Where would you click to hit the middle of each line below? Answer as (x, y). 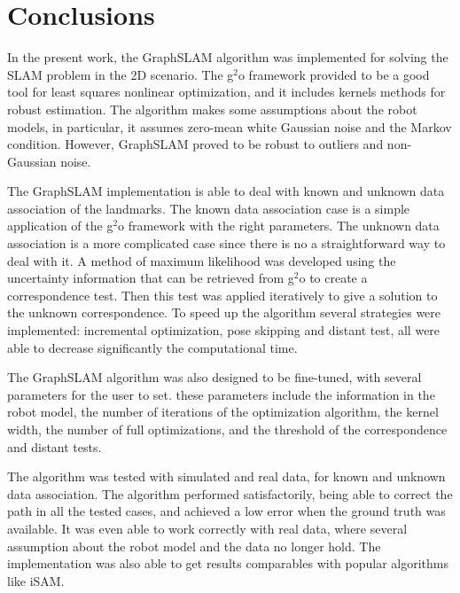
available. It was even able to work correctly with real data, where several (207, 528)
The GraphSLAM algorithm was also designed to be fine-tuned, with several (214, 377)
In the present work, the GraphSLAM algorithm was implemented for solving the (228, 57)
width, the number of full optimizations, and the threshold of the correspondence (227, 429)
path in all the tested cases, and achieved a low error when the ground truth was (226, 511)
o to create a (333, 278)
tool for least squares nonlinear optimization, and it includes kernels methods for (226, 92)
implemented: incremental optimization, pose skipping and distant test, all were (224, 330)
